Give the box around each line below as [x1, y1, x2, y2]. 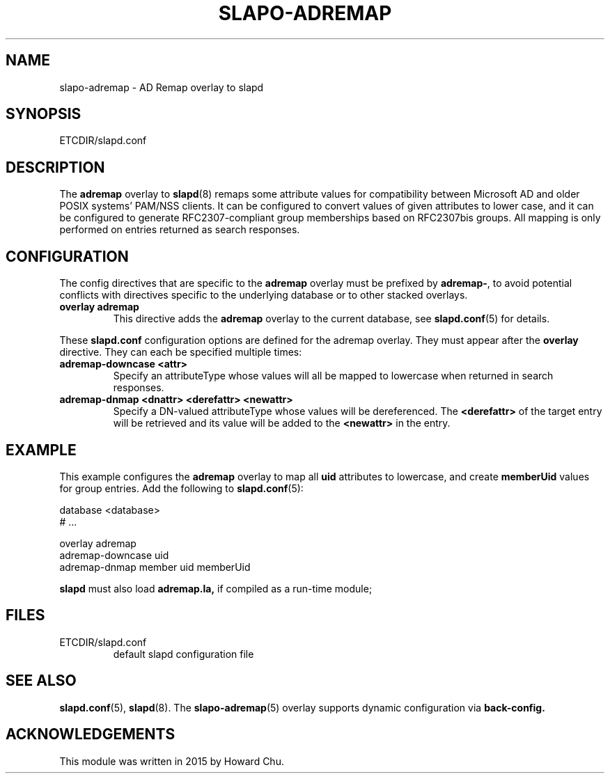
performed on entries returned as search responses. [59, 223, 300, 236]
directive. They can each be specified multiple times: [59, 346, 302, 359]
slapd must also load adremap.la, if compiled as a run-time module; [59, 582, 373, 595]
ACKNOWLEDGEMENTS [6, 725, 175, 743]
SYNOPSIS [6, 105, 81, 123]
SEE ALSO [6, 672, 77, 690]
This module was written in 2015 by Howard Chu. [59, 755, 284, 767]
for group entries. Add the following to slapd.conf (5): [59, 482, 304, 494]
